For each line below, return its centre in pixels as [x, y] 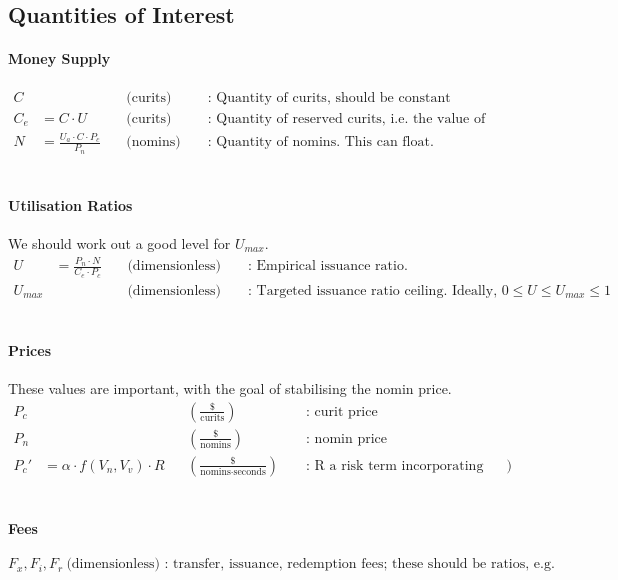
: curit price [342, 411]
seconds [249, 472]
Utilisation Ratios [70, 204]
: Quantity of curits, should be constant [329, 97]
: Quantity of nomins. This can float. [320, 142]
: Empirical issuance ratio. [328, 266]
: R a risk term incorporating [395, 465]
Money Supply [59, 58]
